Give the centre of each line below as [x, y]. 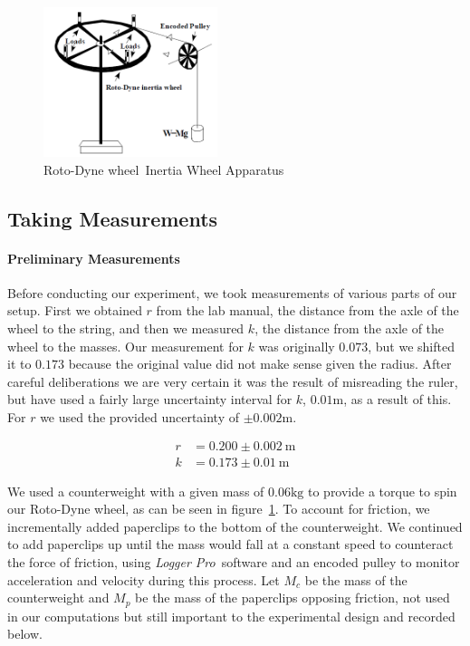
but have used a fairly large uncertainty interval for [150, 399]
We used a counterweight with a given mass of [136, 491]
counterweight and [58, 598]
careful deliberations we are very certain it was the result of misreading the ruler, [233, 381]
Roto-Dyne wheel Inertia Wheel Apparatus [164, 169]
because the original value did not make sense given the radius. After [260, 364]
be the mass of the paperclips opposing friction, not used [293, 598]
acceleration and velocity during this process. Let [144, 579]
